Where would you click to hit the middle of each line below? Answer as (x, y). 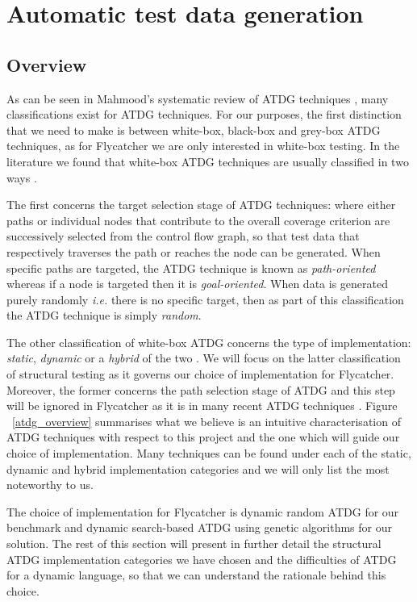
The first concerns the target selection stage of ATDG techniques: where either (201, 205)
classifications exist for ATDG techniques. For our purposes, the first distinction (204, 114)
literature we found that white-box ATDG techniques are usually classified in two (208, 161)
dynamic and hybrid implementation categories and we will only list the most (198, 468)
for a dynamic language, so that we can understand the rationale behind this (196, 575)
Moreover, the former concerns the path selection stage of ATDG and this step (201, 389)
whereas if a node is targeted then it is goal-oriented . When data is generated (197, 284)
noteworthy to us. (50, 485)
